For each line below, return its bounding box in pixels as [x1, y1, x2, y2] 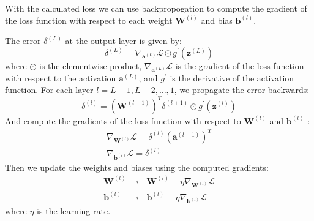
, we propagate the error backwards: [174, 83, 310, 96]
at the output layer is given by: [65, 34, 182, 47]
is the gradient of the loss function [175, 59, 304, 72]
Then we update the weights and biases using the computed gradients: [5, 160, 269, 173]
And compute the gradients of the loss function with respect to [5, 114, 241, 127]
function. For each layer [5, 83, 94, 96]
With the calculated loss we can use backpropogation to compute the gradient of [5, 2, 307, 14]
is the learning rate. [37, 204, 111, 217]
